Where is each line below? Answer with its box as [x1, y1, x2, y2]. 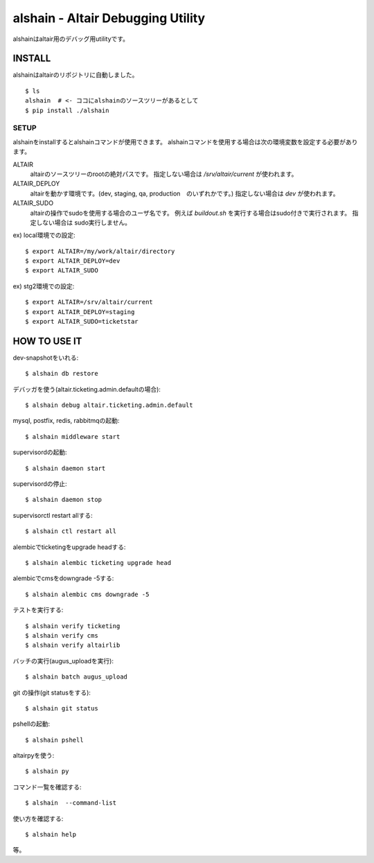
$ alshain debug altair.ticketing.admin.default [25, 401, 193, 409]
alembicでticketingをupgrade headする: [12, 543, 126, 551]
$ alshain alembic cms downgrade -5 [25, 590, 150, 598]
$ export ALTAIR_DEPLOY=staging [25, 308, 135, 315]
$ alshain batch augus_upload [25, 673, 128, 681]
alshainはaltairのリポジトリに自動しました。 [12, 71, 139, 79]
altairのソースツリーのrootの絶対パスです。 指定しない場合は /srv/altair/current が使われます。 [30, 170, 298, 178]
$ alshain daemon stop [25, 496, 103, 504]
